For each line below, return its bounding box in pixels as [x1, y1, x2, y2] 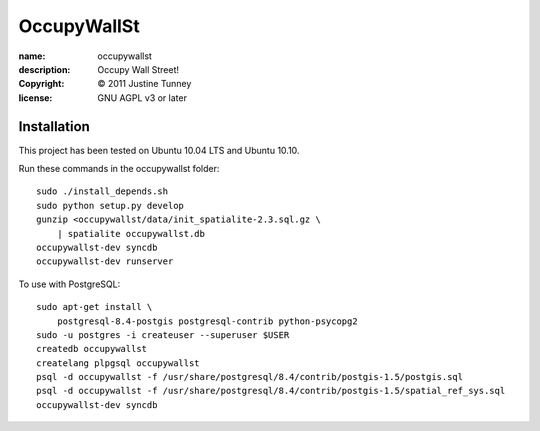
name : [18, 50, 46, 62]
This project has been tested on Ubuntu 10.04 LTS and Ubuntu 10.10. [18, 144, 300, 156]
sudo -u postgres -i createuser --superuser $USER [36, 329, 290, 340]
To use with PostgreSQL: [18, 278, 121, 290]
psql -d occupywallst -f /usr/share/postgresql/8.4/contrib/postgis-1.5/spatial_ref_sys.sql [36, 385, 506, 397]
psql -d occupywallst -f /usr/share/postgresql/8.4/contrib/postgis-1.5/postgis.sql [36, 371, 464, 383]
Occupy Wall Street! [97, 63, 180, 75]
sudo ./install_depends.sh [36, 186, 169, 197]
